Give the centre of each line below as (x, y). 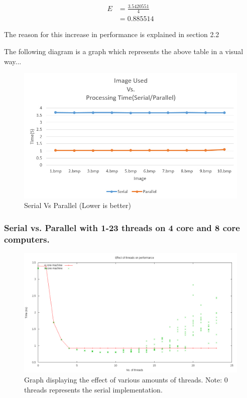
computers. (27, 239)
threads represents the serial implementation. (93, 389)
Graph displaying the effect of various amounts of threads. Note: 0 (126, 380)
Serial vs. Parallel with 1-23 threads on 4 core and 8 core (122, 227)
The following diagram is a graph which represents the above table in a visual (124, 51)
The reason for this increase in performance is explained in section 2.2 (112, 34)
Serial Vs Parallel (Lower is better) (78, 205)
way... (13, 61)
